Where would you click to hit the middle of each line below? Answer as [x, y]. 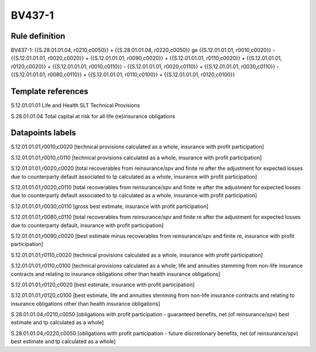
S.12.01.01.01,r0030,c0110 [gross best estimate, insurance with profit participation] [110, 206]
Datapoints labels [43, 133]
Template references [50, 92]
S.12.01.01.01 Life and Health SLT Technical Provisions [75, 105]
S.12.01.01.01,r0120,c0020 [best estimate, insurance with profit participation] [103, 285]
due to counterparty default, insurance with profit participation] [87, 225]
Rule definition [38, 36]
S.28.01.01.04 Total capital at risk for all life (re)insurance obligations [93, 116]
